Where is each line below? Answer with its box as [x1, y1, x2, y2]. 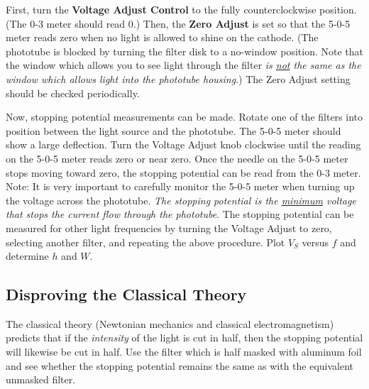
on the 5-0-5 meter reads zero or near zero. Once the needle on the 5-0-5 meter [6, 150, 348, 165]
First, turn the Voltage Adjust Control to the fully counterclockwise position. [6, 2, 357, 16]
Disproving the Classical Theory [6, 283, 247, 305]
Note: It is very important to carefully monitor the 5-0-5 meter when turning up [6, 179, 355, 194]
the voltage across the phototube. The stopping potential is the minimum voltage [6, 192, 356, 207]
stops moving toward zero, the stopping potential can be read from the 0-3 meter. [6, 165, 361, 180]
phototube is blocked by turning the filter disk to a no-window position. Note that [6, 43, 363, 58]
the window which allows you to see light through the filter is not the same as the [6, 57, 361, 72]
